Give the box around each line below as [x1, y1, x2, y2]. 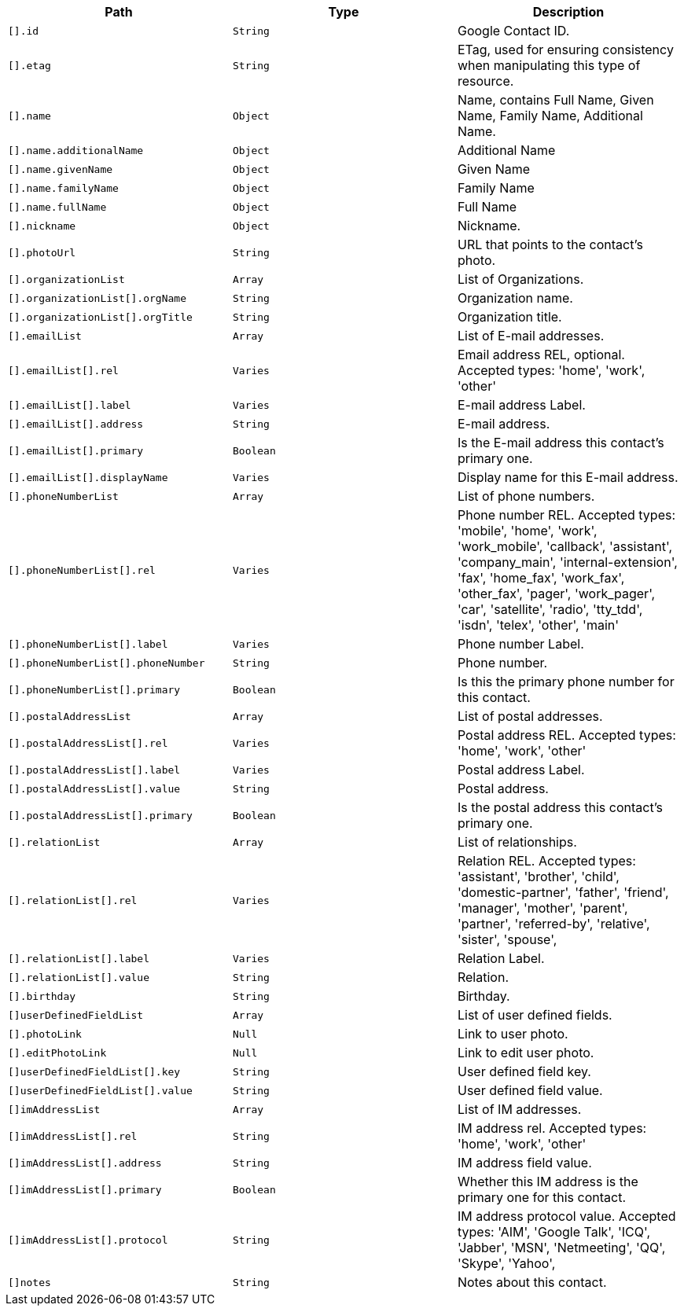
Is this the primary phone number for [457, 674, 675, 689]
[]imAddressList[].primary [8, 1183, 162, 1196]
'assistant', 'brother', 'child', [457, 869, 620, 884]
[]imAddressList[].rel [8, 1130, 138, 1142]
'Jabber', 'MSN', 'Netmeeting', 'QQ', [457, 1240, 666, 1255]
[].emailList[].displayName [8, 471, 168, 483]
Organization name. [457, 290, 573, 306]
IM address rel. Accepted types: [457, 1120, 647, 1136]
